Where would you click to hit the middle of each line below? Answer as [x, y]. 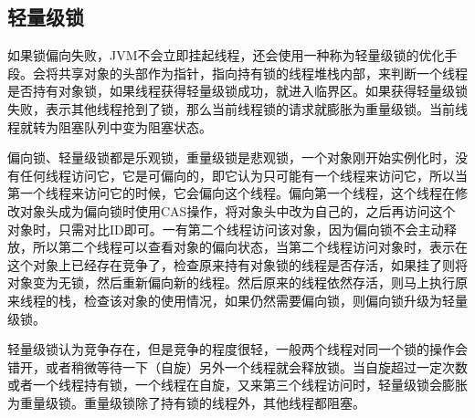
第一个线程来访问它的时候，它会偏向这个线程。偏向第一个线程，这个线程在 [231, 193]
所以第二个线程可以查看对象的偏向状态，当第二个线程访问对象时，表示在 [250, 247]
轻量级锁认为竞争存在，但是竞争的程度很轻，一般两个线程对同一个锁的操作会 [237, 349]
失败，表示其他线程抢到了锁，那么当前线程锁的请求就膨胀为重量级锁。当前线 [237, 108]
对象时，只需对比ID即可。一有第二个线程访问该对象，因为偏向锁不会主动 [226, 229]
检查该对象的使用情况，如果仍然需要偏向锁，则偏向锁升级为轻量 [275, 300]
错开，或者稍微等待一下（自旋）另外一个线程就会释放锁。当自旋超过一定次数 [237, 366]
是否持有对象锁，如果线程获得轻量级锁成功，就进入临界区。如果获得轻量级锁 [237, 91]
